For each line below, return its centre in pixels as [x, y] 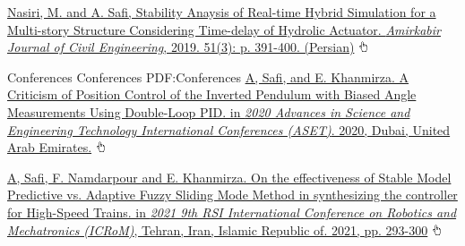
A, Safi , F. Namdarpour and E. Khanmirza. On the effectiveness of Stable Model [229, 177]
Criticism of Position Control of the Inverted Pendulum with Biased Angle [212, 94]
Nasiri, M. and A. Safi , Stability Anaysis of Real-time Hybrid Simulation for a [222, 12]
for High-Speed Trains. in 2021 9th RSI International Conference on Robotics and [232, 212]
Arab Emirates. [50, 147]
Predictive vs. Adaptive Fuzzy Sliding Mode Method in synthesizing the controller [232, 195]
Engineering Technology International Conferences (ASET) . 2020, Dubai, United [229, 129]
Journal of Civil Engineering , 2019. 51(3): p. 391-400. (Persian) [181, 47]
